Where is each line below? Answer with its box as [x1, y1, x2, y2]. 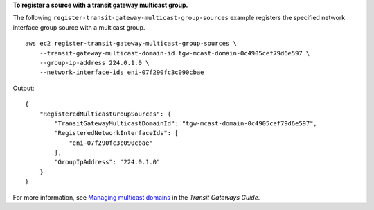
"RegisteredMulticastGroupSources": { [39, 110, 172, 118]
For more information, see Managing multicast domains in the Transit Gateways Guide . [12, 193, 260, 201]
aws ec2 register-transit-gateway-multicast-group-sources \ [25, 40, 237, 48]
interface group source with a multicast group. [12, 23, 145, 31]
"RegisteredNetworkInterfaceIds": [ [54, 129, 179, 137]
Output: [12, 84, 35, 92]
